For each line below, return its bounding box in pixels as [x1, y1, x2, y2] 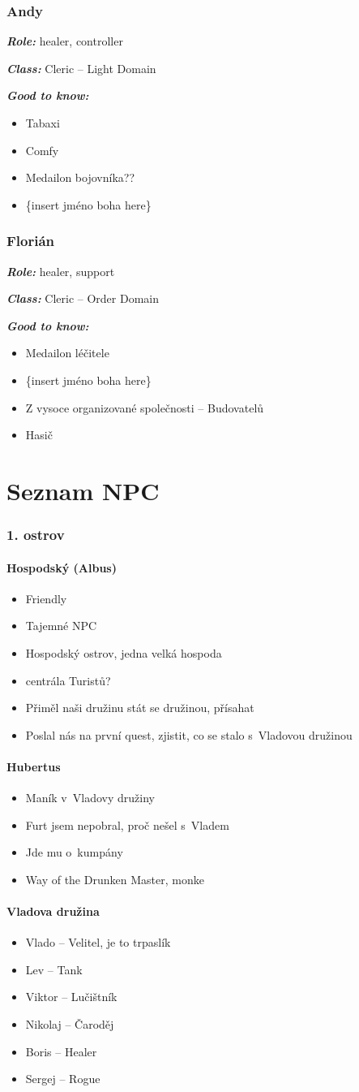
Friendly [25, 589, 67, 606]
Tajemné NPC [25, 617, 97, 634]
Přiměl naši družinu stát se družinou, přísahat [25, 699, 254, 716]
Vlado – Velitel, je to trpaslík [25, 934, 171, 951]
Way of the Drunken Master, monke [25, 870, 204, 887]
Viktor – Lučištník [25, 988, 118, 1005]
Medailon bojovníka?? [25, 169, 135, 186]
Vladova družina [6, 903, 100, 920]
